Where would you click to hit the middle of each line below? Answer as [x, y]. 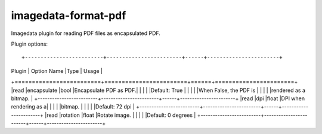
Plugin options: [29, 44]
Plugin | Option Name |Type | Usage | [57, 71]
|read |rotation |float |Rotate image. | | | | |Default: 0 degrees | [120, 115]
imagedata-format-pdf [69, 15]
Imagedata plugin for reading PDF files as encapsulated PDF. [86, 33]
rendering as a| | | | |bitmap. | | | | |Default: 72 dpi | [73, 107]
